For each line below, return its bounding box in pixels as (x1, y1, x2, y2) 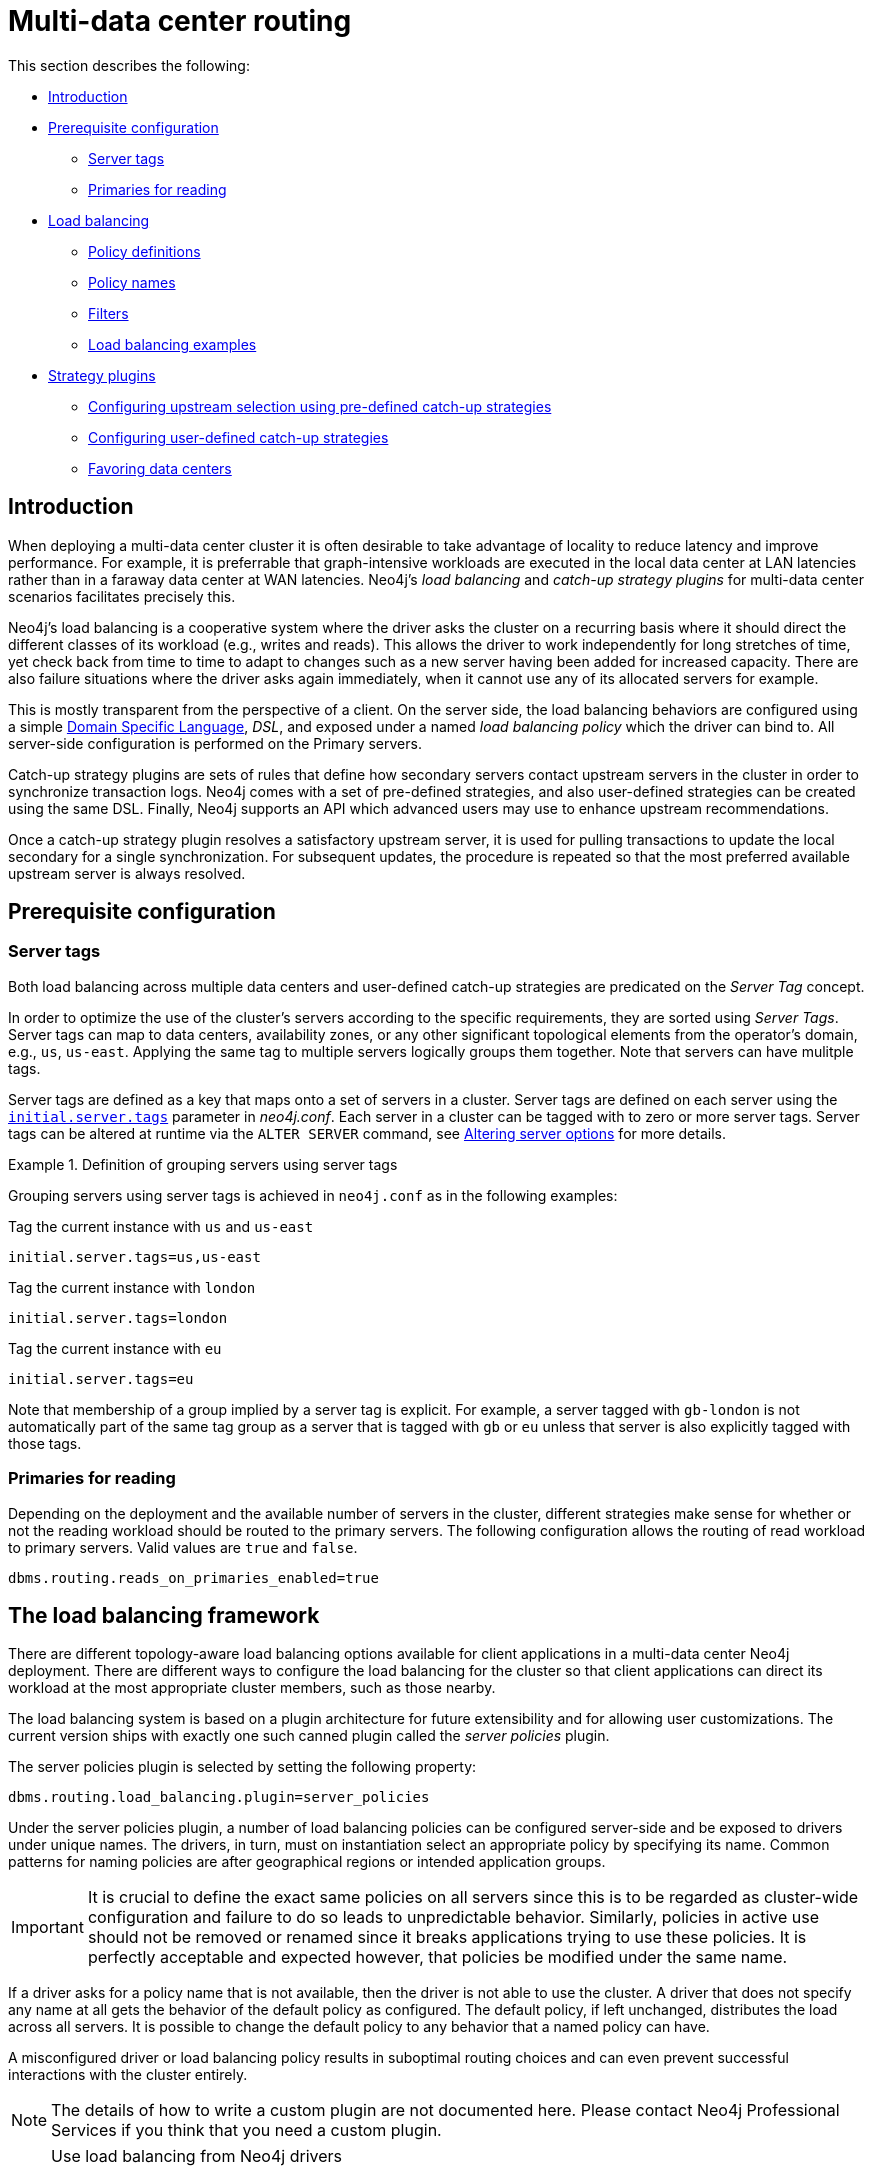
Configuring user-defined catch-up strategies (88, 428, 389, 446)
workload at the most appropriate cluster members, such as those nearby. (8, 1679, 496, 1697)
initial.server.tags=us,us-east (8, 1248, 261, 1265)
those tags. (8, 1434, 82, 1452)
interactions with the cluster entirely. (8, 2066, 248, 2084)
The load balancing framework (8, 1602, 320, 1628)
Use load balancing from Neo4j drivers (51, 2146, 342, 2167)
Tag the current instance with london (8, 1278, 256, 1296)
